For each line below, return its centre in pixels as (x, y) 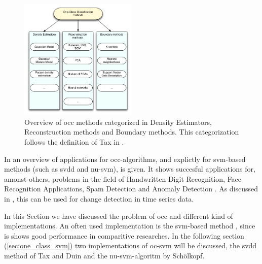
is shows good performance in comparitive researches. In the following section (124, 235)
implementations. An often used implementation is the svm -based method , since (130, 226)
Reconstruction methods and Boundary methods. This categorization (132, 132)
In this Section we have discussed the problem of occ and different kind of (119, 216)
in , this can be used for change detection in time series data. (99, 198)
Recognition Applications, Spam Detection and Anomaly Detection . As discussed (131, 189)
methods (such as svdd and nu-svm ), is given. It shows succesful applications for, (130, 169)
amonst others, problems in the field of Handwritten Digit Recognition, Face (123, 178)
